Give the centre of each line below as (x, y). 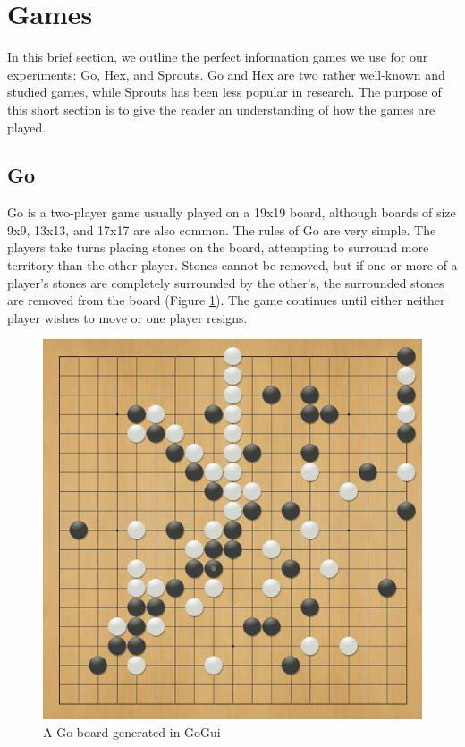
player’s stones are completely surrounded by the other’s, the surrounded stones (226, 282)
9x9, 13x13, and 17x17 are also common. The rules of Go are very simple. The (222, 229)
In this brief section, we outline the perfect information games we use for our (218, 57)
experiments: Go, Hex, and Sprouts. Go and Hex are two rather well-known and (226, 74)
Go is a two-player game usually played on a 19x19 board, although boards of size (232, 212)
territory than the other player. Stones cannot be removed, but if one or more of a (232, 265)
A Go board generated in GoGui (132, 731)
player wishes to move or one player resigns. (127, 317)
